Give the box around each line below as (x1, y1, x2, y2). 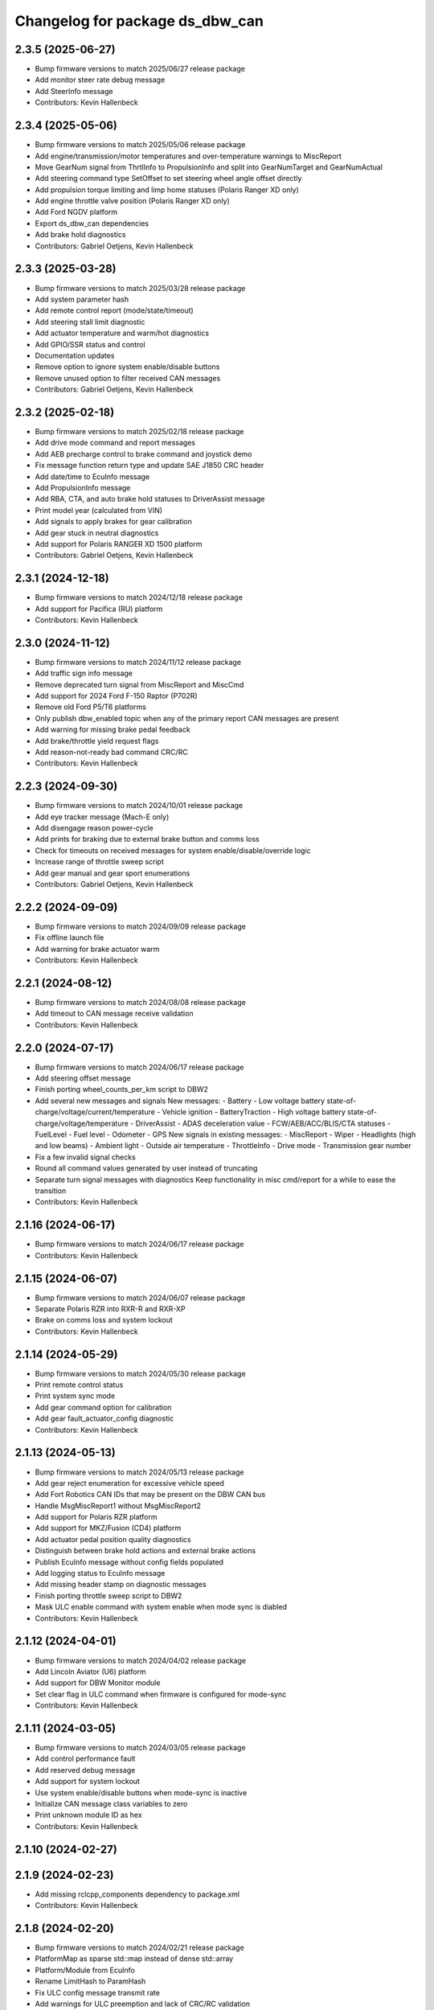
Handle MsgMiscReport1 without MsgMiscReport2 (35, 1500, 201, 1511)
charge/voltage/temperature (35, 1118, 129, 1128)
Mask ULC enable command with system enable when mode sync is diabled (35, 1602, 288, 1612)
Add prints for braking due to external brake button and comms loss (35, 835, 260, 844)
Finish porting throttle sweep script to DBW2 (35, 1590, 182, 1600)
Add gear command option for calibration (35, 1402, 172, 1412)
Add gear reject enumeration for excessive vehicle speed (35, 1478, 225, 1487)
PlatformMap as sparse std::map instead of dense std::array (35, 1954, 234, 1963)
